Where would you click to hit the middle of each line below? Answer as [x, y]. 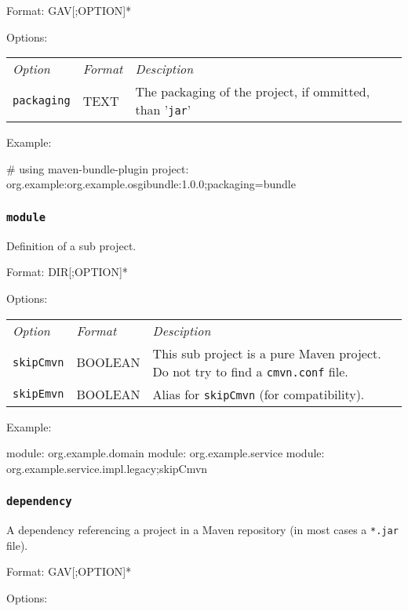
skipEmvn [38, 394]
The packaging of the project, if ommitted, [253, 92]
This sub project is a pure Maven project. [267, 353]
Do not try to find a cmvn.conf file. [250, 371]
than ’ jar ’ [163, 110]
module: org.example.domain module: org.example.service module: [166, 453]
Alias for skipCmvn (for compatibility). [259, 394]
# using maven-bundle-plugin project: [98, 168]
